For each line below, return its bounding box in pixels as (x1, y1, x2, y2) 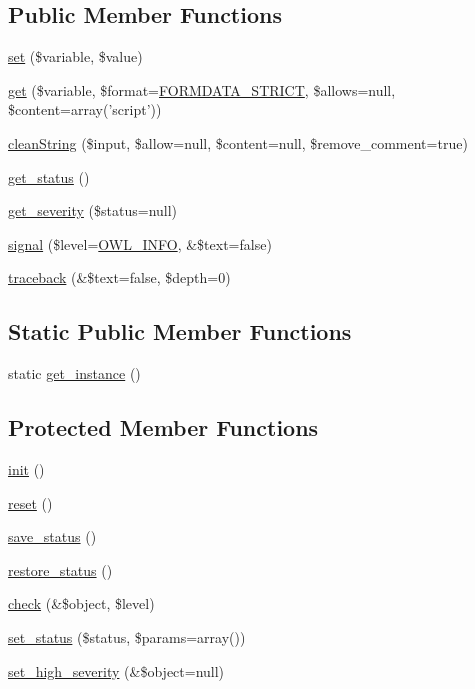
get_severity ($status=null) (8, 200, 178, 221)
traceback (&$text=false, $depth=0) (8, 267, 231, 288)
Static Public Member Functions (8, 316, 352, 347)
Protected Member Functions (8, 412, 319, 443)
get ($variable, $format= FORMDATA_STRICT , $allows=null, (8, 79, 396, 100)
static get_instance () (8, 363, 141, 384)
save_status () (8, 526, 97, 547)
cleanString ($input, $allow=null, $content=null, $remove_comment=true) (8, 132, 468, 153)
